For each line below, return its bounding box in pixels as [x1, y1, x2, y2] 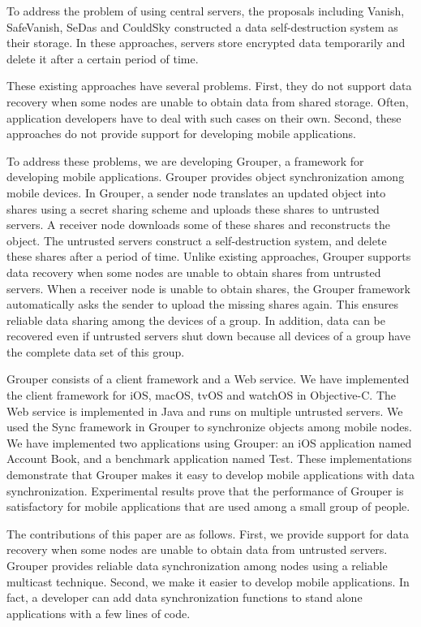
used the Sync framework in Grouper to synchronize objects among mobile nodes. [6, 418, 412, 435]
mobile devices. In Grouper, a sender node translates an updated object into [6, 184, 386, 201]
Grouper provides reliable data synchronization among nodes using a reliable [6, 557, 388, 573]
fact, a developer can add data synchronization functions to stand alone [6, 589, 363, 606]
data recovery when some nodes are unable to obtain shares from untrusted [6, 263, 381, 280]
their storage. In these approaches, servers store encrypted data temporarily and [6, 34, 406, 51]
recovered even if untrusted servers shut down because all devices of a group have [6, 327, 411, 344]
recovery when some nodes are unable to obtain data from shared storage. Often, [6, 93, 409, 110]
